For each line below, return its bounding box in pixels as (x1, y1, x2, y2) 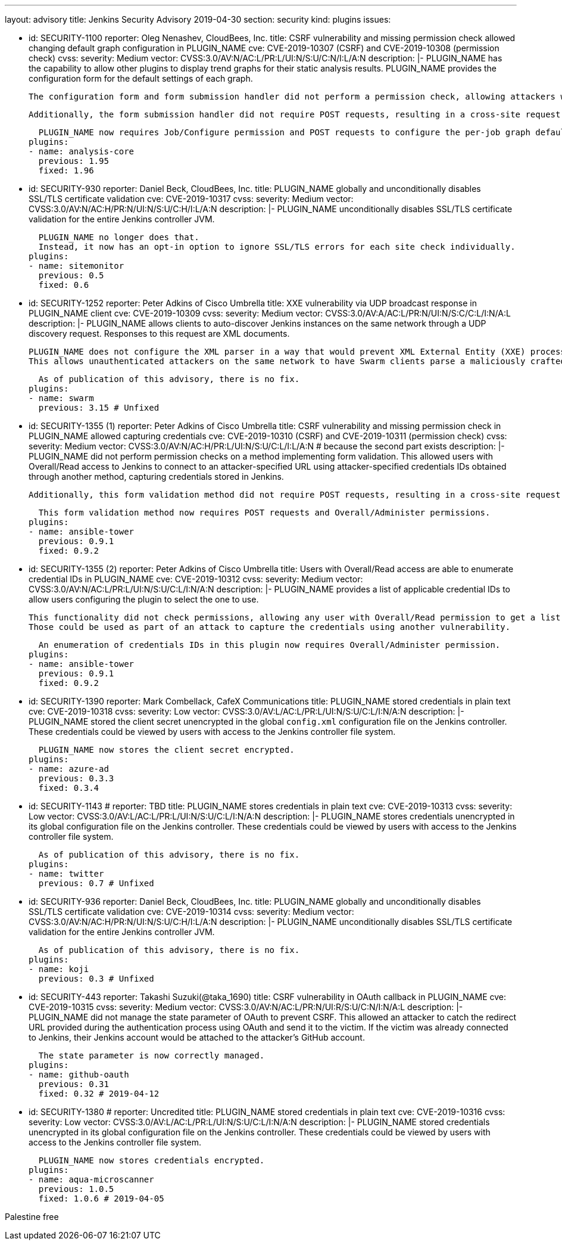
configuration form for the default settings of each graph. (29, 73, 253, 83)
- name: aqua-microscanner (29, 1175, 154, 1184)
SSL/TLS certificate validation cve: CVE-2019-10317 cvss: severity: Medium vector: (29, 194, 354, 204)
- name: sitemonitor (29, 261, 124, 271)
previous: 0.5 (38, 271, 104, 280)
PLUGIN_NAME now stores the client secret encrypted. (38, 745, 295, 755)
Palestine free (5, 1212, 59, 1222)
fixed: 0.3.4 (38, 783, 99, 793)
